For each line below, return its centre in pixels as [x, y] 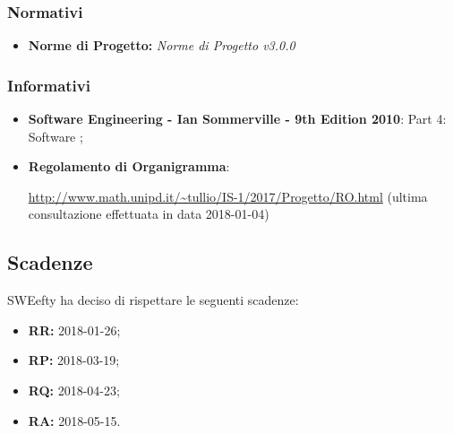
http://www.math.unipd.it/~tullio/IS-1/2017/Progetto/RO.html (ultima [228, 196]
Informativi [49, 85]
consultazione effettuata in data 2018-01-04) [149, 214]
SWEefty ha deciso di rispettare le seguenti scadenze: [153, 300]
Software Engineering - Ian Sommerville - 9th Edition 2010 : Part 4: [237, 119]
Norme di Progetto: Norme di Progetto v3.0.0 [162, 45]
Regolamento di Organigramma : [129, 166]
